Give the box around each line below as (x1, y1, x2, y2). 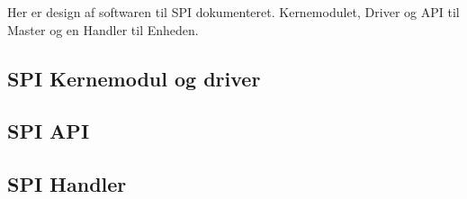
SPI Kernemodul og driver (7, 64, 261, 92)
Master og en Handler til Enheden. (7, 20, 199, 39)
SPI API (7, 117, 90, 145)
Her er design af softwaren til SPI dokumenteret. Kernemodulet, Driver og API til (7, 3, 460, 21)
